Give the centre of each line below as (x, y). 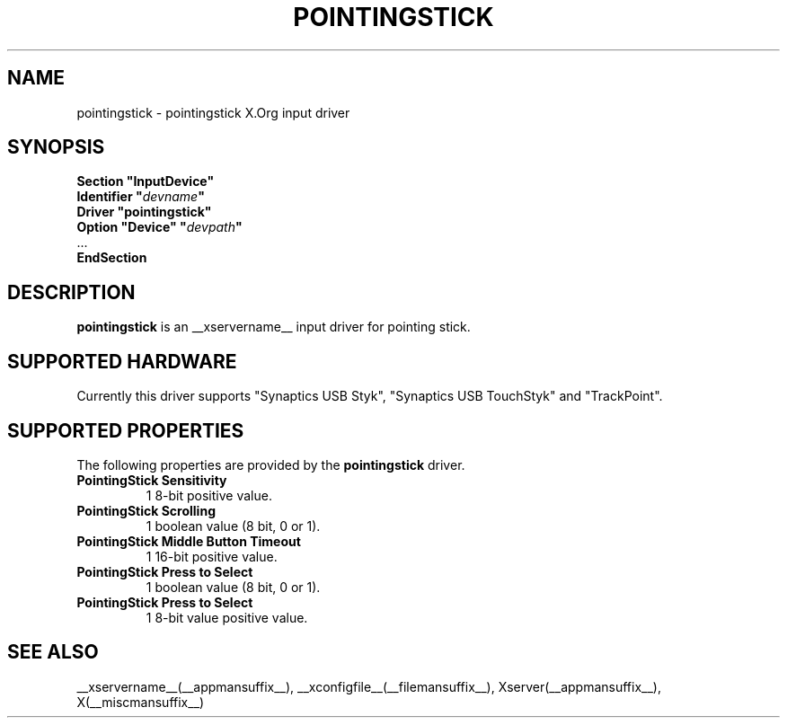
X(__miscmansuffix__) (141, 702)
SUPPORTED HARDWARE (122, 361)
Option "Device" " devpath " (159, 227)
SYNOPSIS (56, 147)
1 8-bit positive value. (209, 495)
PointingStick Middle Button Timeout (189, 541)
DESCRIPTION (71, 292)
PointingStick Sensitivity (152, 480)
